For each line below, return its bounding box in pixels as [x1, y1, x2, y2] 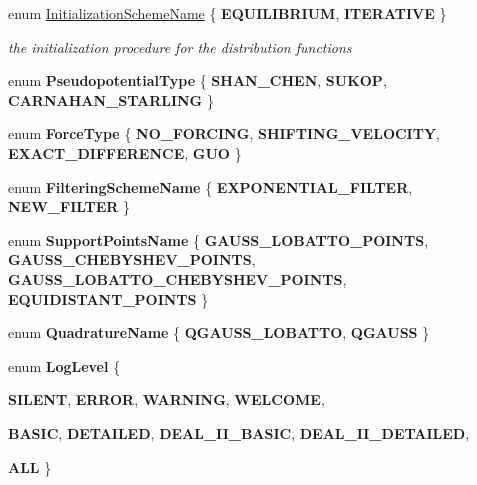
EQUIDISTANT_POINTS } [8, 288, 209, 309]
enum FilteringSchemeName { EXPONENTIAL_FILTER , [8, 176, 413, 197]
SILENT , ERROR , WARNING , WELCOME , [8, 389, 325, 410]
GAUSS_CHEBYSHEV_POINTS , [8, 249, 256, 270]
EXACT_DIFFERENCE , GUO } [8, 142, 242, 163]
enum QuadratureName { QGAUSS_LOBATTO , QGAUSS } [8, 322, 430, 343]
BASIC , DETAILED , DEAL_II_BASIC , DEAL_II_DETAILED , [8, 422, 470, 443]
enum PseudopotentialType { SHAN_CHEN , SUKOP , [8, 70, 387, 91]
